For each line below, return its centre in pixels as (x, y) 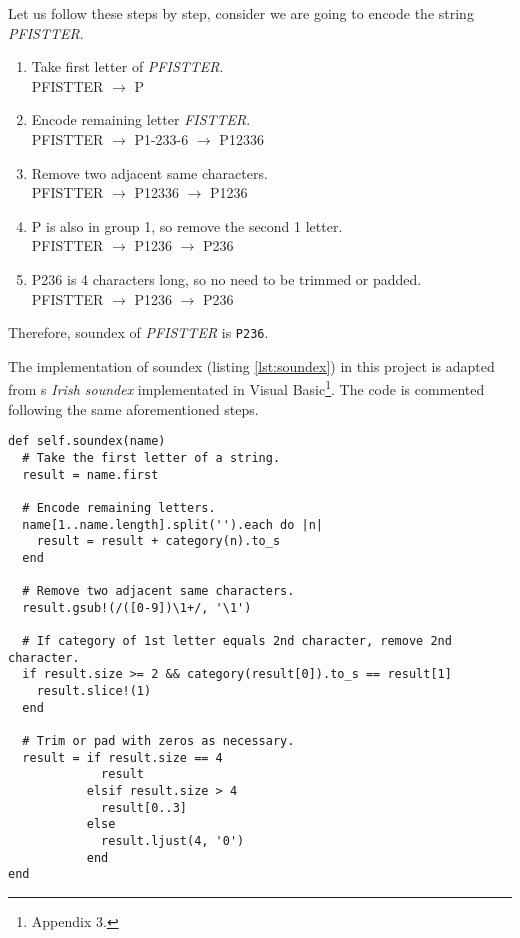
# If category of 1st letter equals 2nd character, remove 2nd (237, 641)
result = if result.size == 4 (122, 757)
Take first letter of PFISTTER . (127, 66)
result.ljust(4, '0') (173, 840)
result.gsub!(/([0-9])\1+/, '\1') (137, 607)
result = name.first (90, 474)
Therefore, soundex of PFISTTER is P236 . (138, 332)
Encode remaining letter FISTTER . (141, 119)
